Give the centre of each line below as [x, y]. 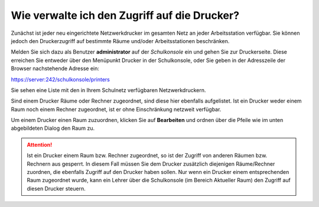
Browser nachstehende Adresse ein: [55, 68]
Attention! [40, 144]
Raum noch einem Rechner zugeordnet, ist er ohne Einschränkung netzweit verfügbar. [116, 109]
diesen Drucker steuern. [56, 188]
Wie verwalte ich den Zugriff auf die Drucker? [125, 15]
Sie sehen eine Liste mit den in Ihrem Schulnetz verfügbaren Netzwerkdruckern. [108, 90]
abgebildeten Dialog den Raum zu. [53, 128]
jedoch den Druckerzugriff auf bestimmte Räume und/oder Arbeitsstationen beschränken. [120, 41]
